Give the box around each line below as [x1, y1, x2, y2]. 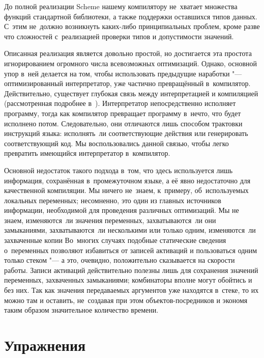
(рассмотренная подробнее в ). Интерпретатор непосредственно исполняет [4, 98, 236, 108]
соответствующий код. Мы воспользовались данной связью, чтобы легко [4, 137, 229, 148]
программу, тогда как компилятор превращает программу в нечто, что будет [4, 107, 241, 118]
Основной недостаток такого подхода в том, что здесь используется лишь [4, 164, 233, 175]
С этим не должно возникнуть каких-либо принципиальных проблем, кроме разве [4, 21, 260, 32]
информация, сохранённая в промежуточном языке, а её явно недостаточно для [4, 175, 251, 185]
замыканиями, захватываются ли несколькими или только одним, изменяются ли [4, 225, 256, 235]
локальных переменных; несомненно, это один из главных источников [4, 195, 221, 205]
